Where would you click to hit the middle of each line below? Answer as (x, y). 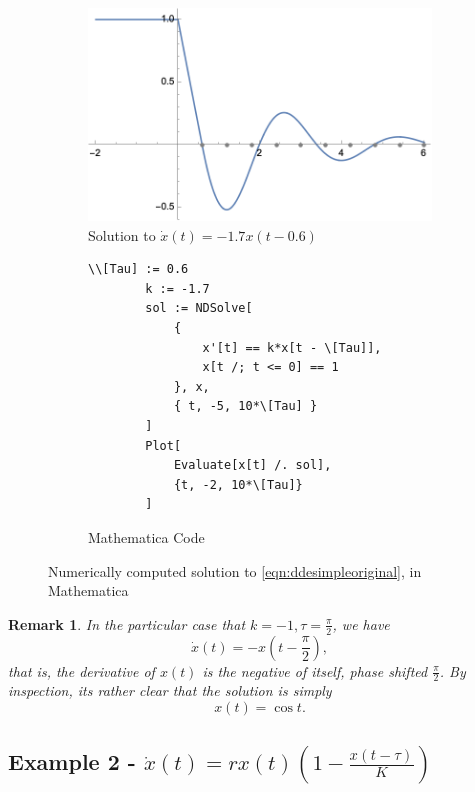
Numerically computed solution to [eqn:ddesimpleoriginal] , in (235, 570)
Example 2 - (72, 761)
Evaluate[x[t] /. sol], (252, 465)
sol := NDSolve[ (199, 308)
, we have (361, 623)
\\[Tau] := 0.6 (138, 269)
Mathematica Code (146, 536)
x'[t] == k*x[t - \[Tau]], (292, 347)
